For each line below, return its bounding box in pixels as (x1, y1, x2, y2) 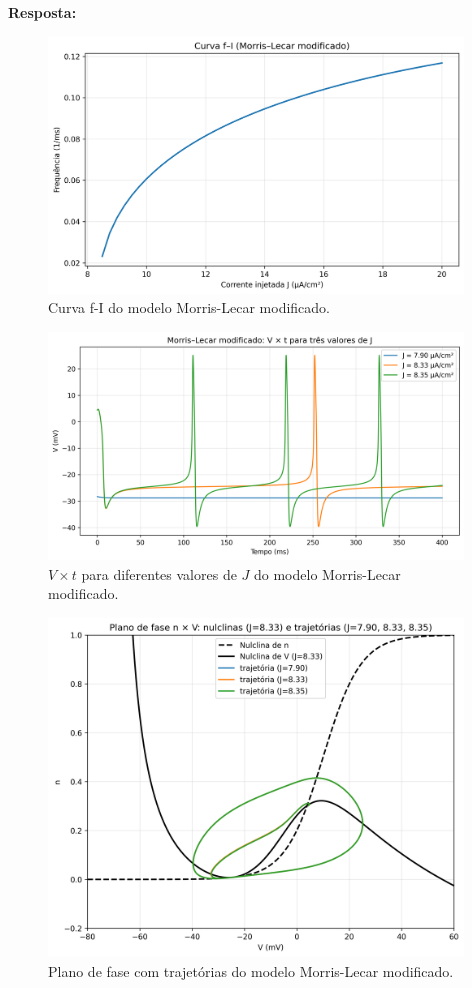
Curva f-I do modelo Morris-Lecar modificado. (48, 297, 330, 318)
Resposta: (8, 2, 77, 22)
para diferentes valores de (81, 563, 237, 584)
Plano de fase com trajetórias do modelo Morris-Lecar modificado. (48, 960, 454, 981)
